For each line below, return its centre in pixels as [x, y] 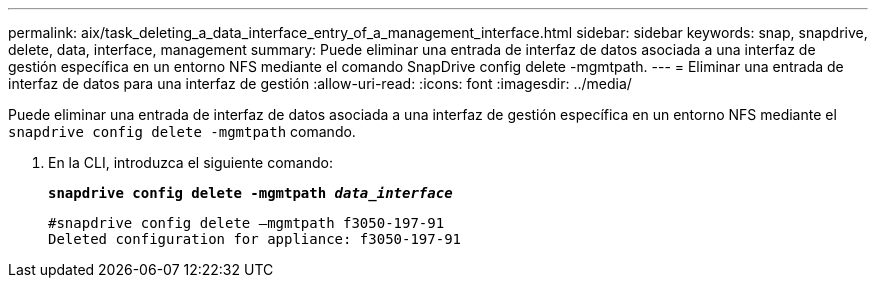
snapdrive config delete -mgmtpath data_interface [250, 193]
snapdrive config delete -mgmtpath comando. [182, 131]
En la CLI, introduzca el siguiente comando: [190, 162]
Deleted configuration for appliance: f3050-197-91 [255, 239]
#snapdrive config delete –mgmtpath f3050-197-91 [246, 223]
